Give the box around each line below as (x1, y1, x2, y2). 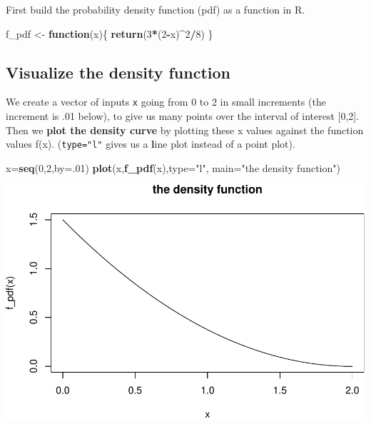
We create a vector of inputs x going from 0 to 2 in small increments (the (6, 94, 326, 109)
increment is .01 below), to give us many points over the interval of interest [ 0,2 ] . (6, 108, 360, 123)
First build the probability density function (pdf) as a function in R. (6, 2, 305, 16)
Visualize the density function (6, 61, 230, 83)
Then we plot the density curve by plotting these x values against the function (6, 122, 364, 137)
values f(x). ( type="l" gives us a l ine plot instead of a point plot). (6, 136, 295, 151)
